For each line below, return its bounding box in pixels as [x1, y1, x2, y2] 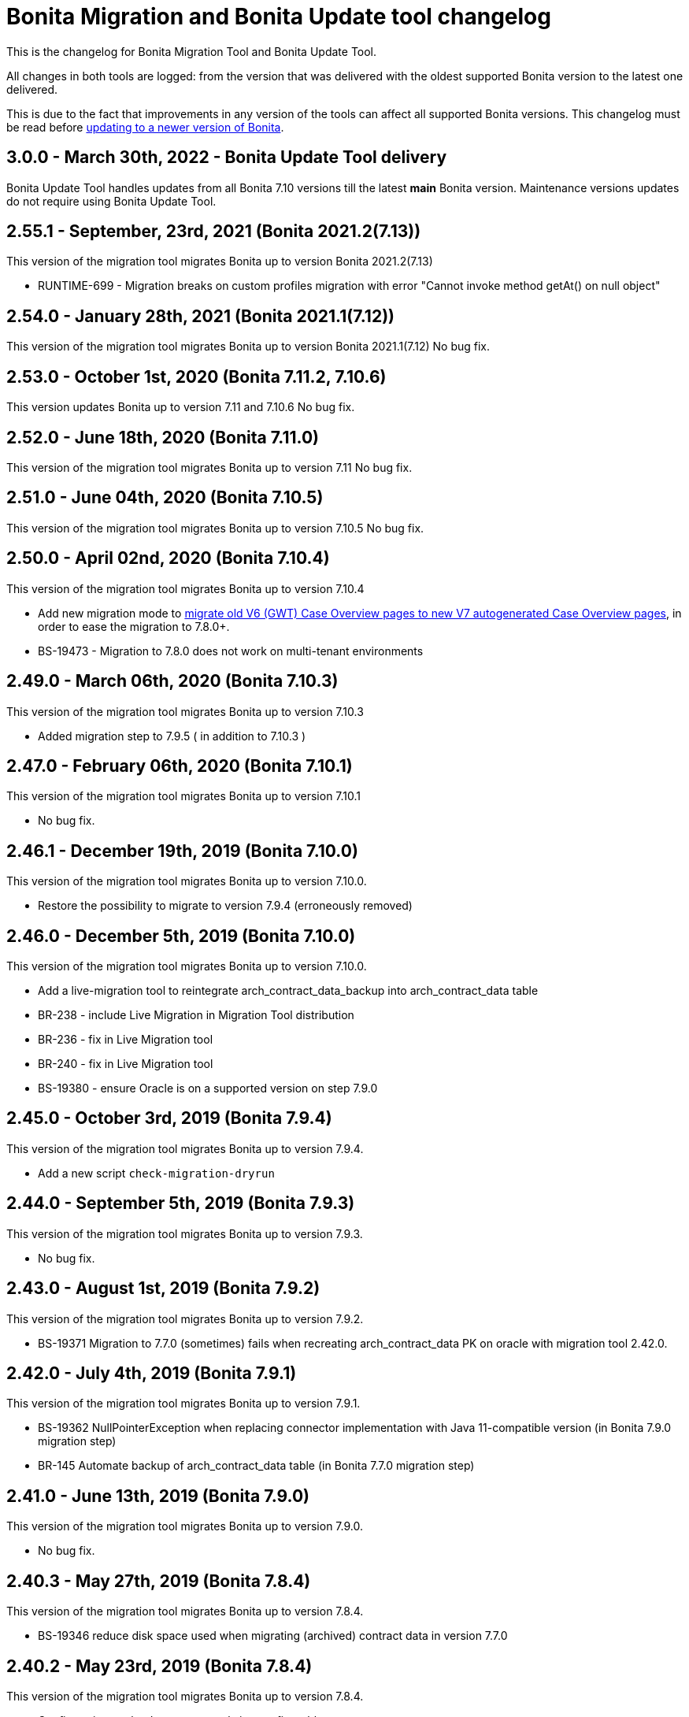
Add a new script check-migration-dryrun [38, 1166, 275, 1180]
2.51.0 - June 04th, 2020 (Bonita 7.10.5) [6, 488, 324, 508]
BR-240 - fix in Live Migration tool [38, 1057, 213, 1071]
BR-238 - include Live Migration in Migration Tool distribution [38, 1008, 354, 1022]
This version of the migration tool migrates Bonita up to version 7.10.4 [6, 581, 365, 595]
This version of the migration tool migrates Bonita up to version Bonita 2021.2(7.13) [6, 254, 433, 269]
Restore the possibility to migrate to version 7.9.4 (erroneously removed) [38, 899, 413, 913]
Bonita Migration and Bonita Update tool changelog [6, 3, 551, 30]
